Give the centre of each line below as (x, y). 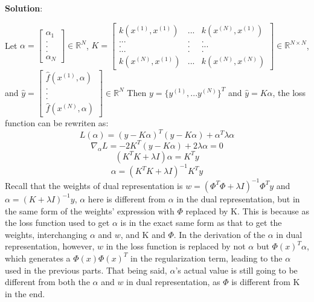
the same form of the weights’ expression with (90, 210)
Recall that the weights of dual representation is (94, 185)
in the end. (25, 293)
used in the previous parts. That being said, (86, 270)
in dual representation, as (173, 282)
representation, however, (50, 246)
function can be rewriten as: (57, 123)
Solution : (24, 8)
